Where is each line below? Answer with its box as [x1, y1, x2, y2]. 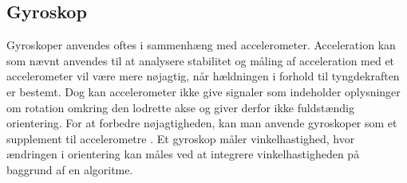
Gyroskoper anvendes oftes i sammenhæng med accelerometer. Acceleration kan [6, 37, 396, 53]
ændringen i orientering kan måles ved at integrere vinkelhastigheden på [6, 146, 360, 162]
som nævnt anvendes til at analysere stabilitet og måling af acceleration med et [6, 52, 395, 68]
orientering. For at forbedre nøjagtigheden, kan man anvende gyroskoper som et [6, 115, 397, 131]
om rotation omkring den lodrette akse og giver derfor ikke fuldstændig [6, 99, 354, 115]
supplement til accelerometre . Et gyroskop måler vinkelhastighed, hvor [6, 130, 355, 146]
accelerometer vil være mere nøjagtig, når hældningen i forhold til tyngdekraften [6, 68, 400, 84]
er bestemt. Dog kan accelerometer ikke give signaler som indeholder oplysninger [6, 83, 401, 99]
